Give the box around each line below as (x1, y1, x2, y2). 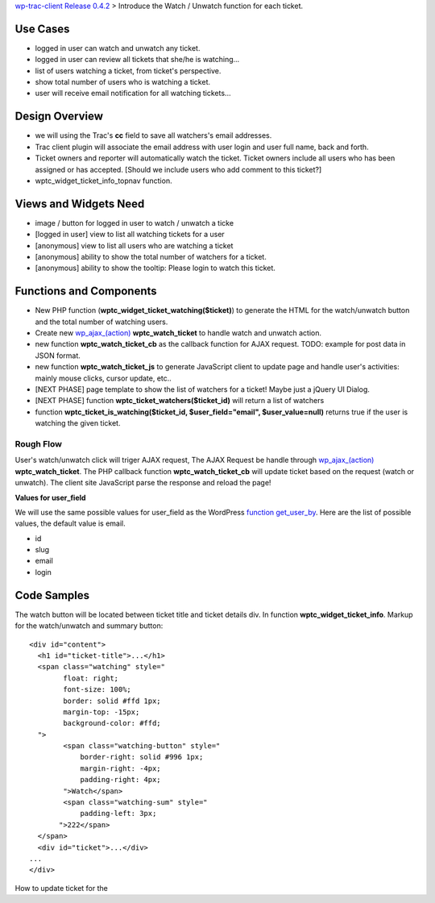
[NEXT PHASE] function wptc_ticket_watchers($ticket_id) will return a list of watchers (35, 396, 325, 406)
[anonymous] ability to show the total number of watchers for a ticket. (35, 252, 267, 262)
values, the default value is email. (14, 518, 126, 528)
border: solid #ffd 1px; (63, 696, 161, 705)
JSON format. (35, 351, 81, 360)
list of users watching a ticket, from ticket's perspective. (35, 65, 222, 76)
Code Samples (14, 589, 90, 602)
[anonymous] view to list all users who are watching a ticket (35, 240, 234, 250)
